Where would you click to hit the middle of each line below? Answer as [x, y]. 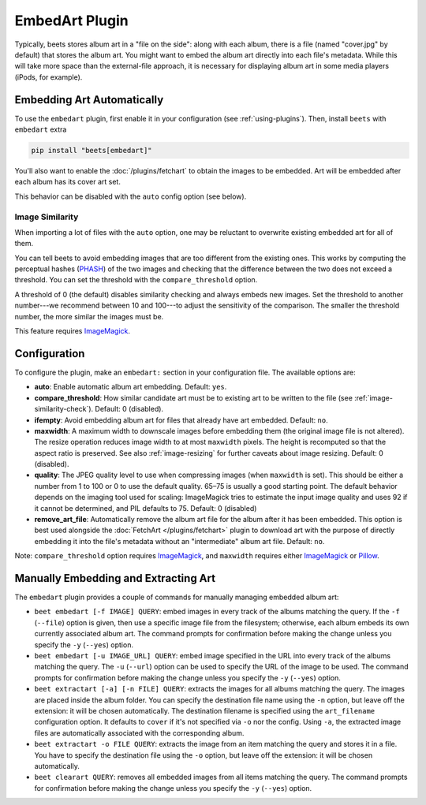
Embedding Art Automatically [89, 100]
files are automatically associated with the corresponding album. [139, 732]
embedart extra [41, 129]
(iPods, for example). [49, 77]
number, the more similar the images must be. [89, 316]
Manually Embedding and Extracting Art [115, 578]
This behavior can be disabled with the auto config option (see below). [131, 196]
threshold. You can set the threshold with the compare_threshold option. [136, 280]
